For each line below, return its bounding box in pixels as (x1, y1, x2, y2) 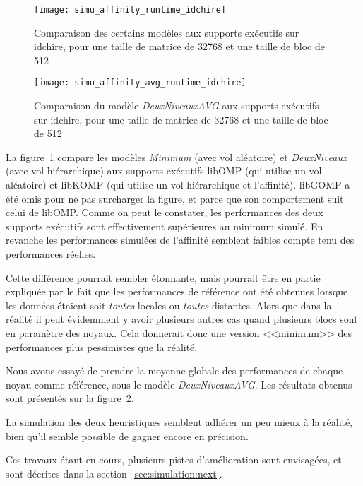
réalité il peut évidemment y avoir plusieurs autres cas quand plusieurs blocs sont (6, 312, 358, 326)
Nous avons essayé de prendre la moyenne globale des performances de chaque (6, 363, 343, 378)
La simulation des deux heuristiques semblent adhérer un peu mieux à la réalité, (6, 414, 353, 429)
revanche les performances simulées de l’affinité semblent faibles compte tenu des (6, 232, 355, 247)
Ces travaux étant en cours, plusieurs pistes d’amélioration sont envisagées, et (6, 452, 342, 467)
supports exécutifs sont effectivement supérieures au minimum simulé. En (6, 218, 323, 233)
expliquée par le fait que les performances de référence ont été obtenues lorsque (6, 284, 348, 299)
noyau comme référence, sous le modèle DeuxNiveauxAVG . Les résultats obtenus (6, 377, 352, 391)
